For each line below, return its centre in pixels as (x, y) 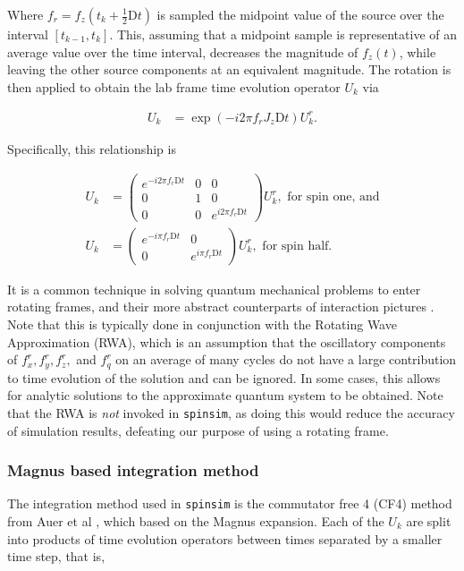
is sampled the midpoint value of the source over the (300, 14)
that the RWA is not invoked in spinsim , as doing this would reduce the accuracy (231, 412)
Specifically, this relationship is (92, 148)
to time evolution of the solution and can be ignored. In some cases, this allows (224, 377)
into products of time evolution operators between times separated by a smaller (225, 538)
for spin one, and (333, 197)
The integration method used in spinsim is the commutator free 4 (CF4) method (230, 503)
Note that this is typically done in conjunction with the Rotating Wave (202, 324)
